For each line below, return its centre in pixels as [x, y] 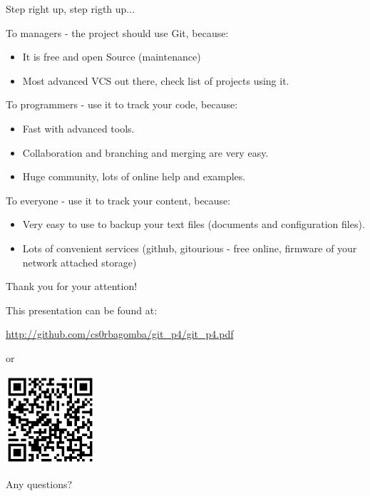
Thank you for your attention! [72, 286]
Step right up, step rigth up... [71, 9]
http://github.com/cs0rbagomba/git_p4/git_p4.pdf [120, 334]
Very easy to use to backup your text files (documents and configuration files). [194, 224]
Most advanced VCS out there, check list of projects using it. [156, 80]
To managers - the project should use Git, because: [117, 32]
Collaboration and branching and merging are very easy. [145, 152]
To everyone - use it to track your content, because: [118, 200]
